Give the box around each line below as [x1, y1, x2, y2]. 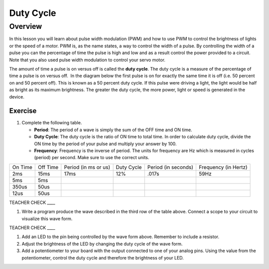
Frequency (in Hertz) [199, 164, 248, 171]
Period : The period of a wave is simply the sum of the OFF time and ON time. [34, 127, 192, 133]
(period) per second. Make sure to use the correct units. [34, 155, 149, 161]
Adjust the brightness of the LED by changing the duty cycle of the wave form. [21, 241, 183, 247]
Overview [9, 22, 42, 31]
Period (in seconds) [147, 164, 194, 171]
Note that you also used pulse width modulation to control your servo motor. [9, 57, 165, 63]
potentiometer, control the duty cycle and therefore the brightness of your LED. [21, 255, 184, 261]
